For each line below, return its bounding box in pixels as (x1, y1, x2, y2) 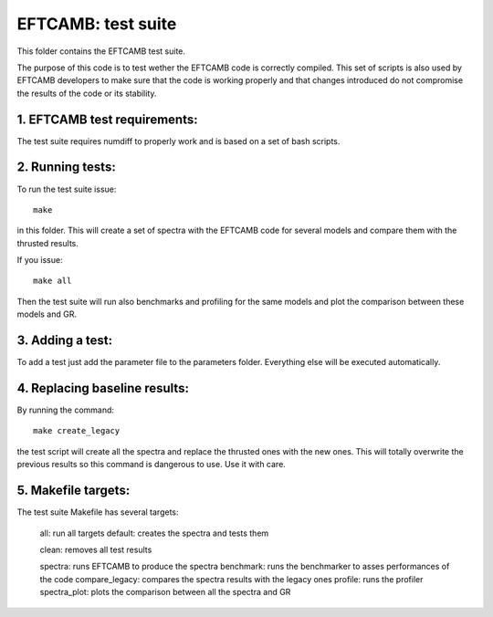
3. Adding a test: (16, 333, 113, 349)
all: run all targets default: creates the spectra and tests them (39, 528, 269, 539)
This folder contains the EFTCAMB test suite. (16, 46, 186, 57)
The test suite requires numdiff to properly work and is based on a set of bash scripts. (16, 135, 341, 146)
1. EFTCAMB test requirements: (16, 111, 198, 127)
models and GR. (16, 308, 78, 319)
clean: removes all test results (39, 544, 152, 555)
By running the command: (16, 404, 114, 415)
